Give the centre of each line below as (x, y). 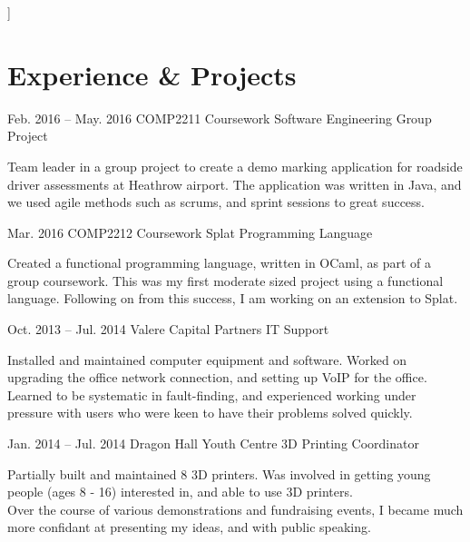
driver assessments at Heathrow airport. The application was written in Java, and (235, 184)
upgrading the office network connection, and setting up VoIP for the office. (217, 377)
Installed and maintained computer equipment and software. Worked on (207, 359)
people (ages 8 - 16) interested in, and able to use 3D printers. (180, 492)
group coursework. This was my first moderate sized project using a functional (225, 280)
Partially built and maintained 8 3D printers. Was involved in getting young (219, 473)
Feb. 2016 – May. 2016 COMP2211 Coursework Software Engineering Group (220, 118)
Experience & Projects (152, 74)
